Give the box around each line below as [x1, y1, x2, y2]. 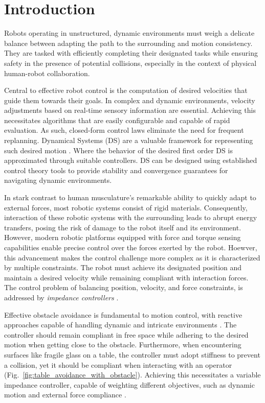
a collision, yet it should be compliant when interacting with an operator [4, 359, 232, 370]
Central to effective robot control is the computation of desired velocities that [4, 85, 248, 96]
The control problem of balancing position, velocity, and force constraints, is [4, 282, 243, 293]
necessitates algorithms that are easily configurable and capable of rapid [4, 114, 230, 125]
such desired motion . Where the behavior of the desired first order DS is [4, 145, 233, 155]
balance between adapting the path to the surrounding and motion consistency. [4, 37, 253, 48]
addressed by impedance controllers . [4, 292, 119, 302]
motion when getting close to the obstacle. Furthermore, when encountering [4, 339, 241, 350]
